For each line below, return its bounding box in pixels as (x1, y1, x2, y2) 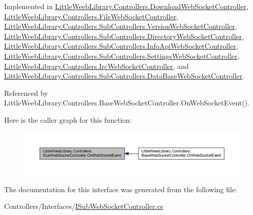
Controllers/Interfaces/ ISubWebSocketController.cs (4, 201, 164, 211)
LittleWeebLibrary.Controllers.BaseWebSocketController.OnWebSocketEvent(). (4, 97, 250, 108)
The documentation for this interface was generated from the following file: (4, 184, 237, 194)
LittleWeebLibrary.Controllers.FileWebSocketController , (4, 11, 178, 21)
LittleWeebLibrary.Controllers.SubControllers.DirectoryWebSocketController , (4, 30, 244, 41)
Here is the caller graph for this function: (4, 114, 132, 125)
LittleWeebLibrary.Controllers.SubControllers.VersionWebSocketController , (4, 21, 237, 31)
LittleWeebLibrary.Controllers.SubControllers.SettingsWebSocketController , (4, 50, 240, 61)
